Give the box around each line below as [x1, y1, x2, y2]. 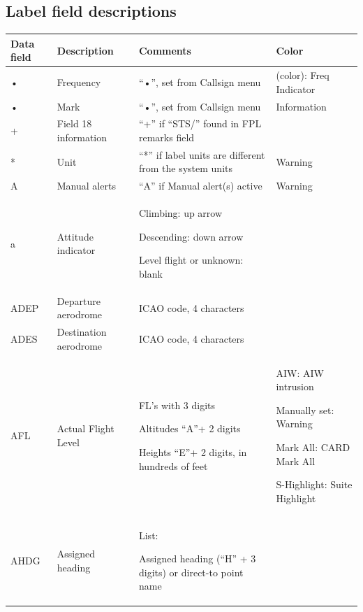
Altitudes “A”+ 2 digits [138, 421, 241, 436]
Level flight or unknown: [138, 252, 244, 267]
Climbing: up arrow [138, 206, 223, 220]
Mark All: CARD [276, 440, 350, 455]
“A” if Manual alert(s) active [138, 178, 262, 193]
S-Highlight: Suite [276, 477, 353, 492]
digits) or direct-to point [138, 564, 244, 579]
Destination [57, 325, 107, 339]
